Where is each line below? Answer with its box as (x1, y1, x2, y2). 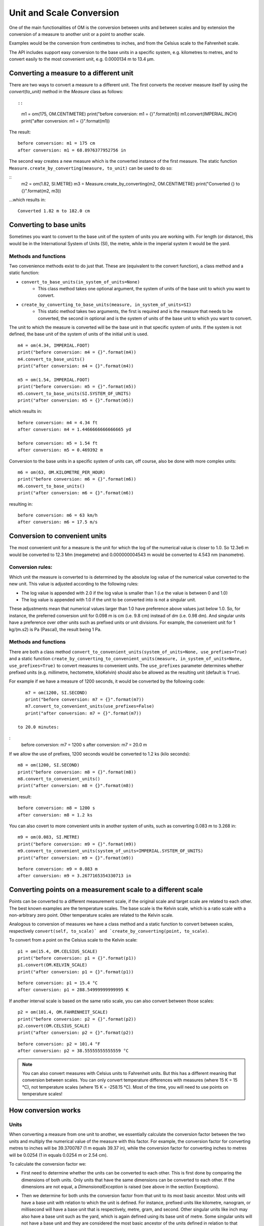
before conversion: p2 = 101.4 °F (18, 1041, 100, 1047)
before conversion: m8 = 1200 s (18, 805, 95, 811)
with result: (9, 793, 32, 799)
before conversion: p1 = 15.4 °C (18, 980, 98, 986)
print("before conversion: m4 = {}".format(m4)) (18, 350, 136, 355)
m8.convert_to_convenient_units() (18, 776, 100, 782)
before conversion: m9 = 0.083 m (18, 866, 98, 871)
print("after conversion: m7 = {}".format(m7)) (25, 710, 142, 716)
